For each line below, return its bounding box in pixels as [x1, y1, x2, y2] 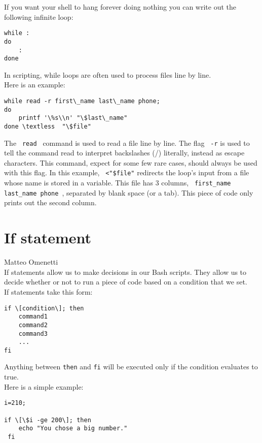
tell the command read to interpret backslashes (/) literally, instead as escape [4, 147, 245, 158]
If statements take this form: [4, 286, 93, 297]
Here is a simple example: [4, 381, 84, 392]
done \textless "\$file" [4, 122, 91, 130]
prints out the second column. [4, 197, 97, 208]
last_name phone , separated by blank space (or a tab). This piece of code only [4, 187, 253, 198]
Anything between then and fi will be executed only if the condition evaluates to [4, 361, 258, 372]
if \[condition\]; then [4, 304, 84, 312]
